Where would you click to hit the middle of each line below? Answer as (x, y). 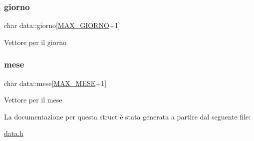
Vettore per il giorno (35, 42)
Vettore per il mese (33, 100)
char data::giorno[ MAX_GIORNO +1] (62, 25)
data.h (14, 133)
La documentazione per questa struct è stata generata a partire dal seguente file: (127, 116)
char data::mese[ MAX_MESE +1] (55, 83)
